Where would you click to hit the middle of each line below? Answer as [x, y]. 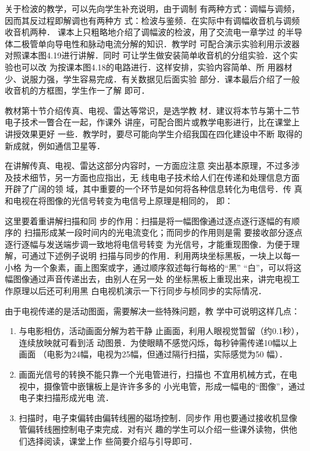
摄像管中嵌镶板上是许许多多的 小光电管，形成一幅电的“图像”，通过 [174, 386]
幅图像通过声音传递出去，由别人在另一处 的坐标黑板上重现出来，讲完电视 [148, 279]
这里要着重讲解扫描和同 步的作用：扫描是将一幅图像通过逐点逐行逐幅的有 [148, 220]
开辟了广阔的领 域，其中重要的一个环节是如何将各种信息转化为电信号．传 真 [154, 189]
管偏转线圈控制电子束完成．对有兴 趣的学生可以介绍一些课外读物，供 [154, 429]
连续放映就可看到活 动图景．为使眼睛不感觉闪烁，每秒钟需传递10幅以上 [158, 342]
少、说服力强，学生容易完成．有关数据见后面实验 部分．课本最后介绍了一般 [152, 78]
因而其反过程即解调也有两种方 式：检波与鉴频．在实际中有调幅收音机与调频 [152, 20]
